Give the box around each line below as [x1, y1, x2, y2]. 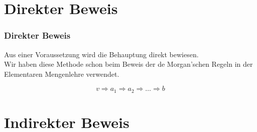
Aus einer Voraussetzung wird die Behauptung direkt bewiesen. [4, 49, 199, 59]
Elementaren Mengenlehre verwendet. [4, 68, 119, 79]
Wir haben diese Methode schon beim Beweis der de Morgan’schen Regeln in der [4, 59, 253, 69]
